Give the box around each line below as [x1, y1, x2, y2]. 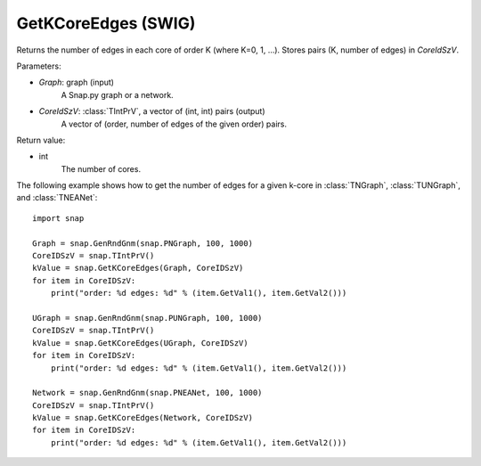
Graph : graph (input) [38, 77, 115, 88]
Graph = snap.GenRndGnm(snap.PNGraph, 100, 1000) [32, 238, 254, 249]
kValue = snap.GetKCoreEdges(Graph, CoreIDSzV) [32, 263, 244, 274]
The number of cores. [61, 163, 142, 174]
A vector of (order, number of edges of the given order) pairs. [61, 119, 288, 129]
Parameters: [16, 61, 61, 71]
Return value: [16, 135, 66, 145]
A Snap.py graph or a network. [61, 89, 174, 100]
